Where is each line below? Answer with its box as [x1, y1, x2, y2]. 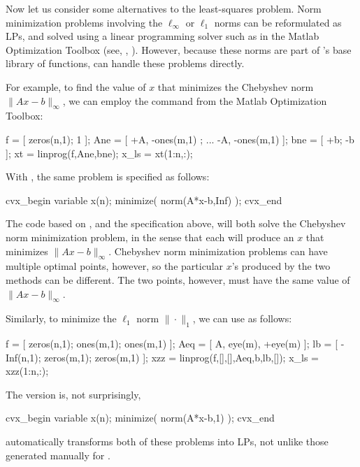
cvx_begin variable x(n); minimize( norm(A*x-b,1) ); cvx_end [6, 410, 275, 425]
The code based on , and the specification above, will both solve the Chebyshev [6, 216, 346, 231]
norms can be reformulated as [214, 15, 342, 29]
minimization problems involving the [6, 15, 163, 29]
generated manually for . [6, 447, 110, 462]
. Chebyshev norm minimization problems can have [108, 243, 328, 258]
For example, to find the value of [6, 79, 146, 94]
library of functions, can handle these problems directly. [6, 56, 245, 71]
